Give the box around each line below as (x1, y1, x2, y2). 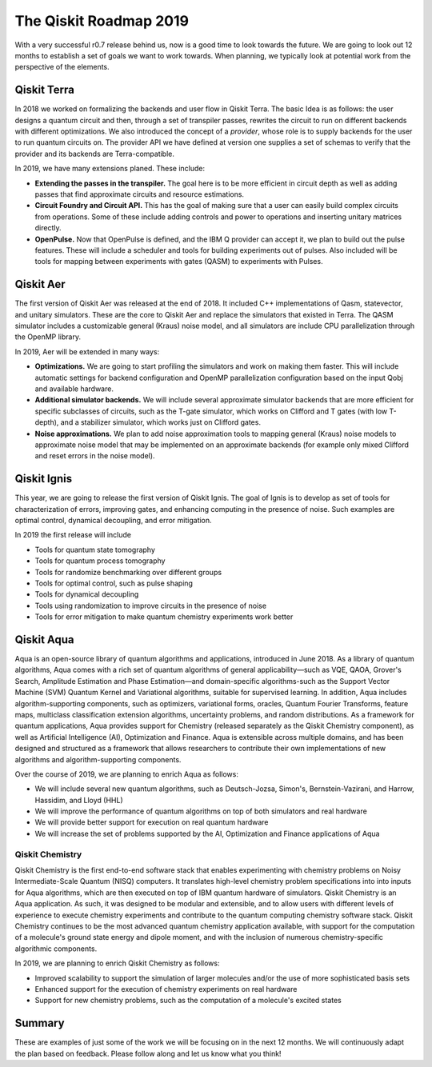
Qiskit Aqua (14, 633, 75, 646)
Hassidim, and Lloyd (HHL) (34, 795, 123, 805)
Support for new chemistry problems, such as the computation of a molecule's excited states (34, 996, 342, 1005)
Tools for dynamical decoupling (34, 589, 139, 599)
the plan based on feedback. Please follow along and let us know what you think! (14, 1049, 282, 1058)
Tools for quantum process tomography (34, 556, 166, 565)
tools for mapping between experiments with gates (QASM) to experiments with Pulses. (34, 257, 323, 266)
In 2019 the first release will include (14, 530, 132, 540)
